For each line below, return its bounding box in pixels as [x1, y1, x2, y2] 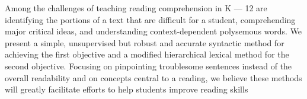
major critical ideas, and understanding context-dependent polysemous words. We [5, 25, 302, 37]
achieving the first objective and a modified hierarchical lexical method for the [5, 48, 289, 60]
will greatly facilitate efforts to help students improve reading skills [5, 83, 248, 95]
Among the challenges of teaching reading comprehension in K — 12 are [5, 2, 267, 14]
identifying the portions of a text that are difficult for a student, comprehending [5, 13, 296, 25]
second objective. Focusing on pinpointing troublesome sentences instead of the [5, 59, 292, 72]
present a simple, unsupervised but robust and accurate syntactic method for [5, 36, 284, 49]
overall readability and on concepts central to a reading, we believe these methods [5, 71, 302, 84]
